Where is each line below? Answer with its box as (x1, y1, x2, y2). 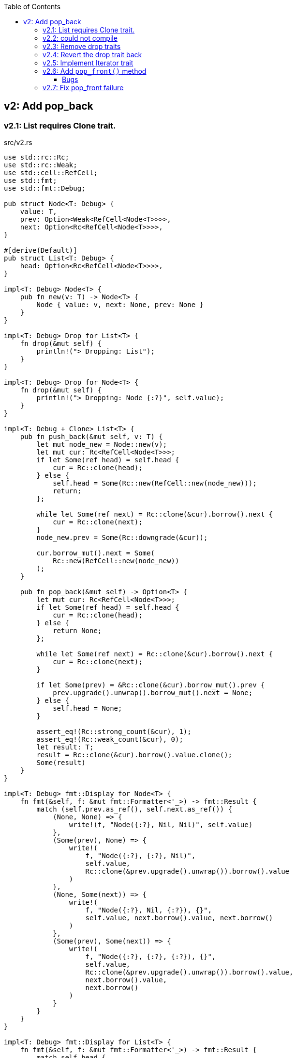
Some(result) (36, 759, 86, 767)
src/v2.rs (4, 138, 32, 147)
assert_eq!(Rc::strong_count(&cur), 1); (36, 728, 192, 736)
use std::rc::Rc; (4, 153, 69, 162)
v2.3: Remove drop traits (43, 42, 121, 50)
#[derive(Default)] (4, 246, 77, 255)
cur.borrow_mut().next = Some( (36, 549, 155, 557)
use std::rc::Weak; (4, 161, 77, 169)
